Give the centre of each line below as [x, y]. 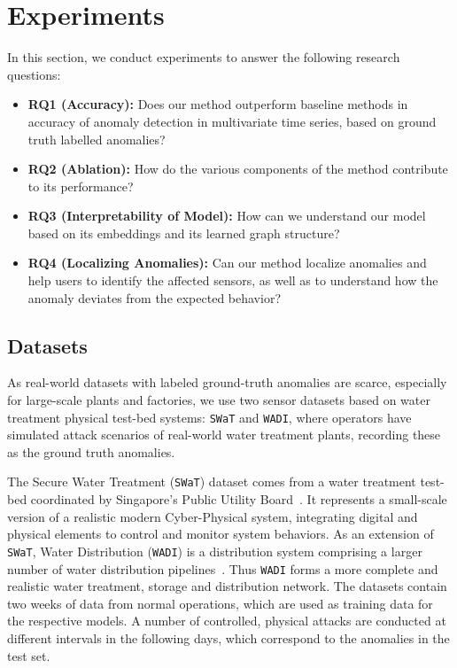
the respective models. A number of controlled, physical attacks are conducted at [227, 621]
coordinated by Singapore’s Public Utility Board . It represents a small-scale [239, 499]
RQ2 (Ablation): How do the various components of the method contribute [238, 169]
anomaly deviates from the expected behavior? [155, 297]
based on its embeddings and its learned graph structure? [184, 233]
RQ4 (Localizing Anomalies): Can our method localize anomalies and [227, 263]
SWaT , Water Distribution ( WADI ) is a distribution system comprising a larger [215, 551]
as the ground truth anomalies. [91, 451]
